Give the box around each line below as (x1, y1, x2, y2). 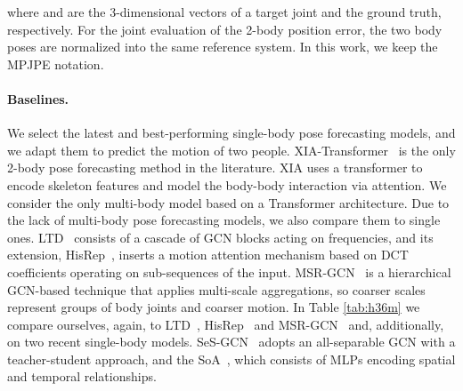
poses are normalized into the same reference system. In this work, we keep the (7, 37, 438, 56)
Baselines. (7, 89, 69, 108)
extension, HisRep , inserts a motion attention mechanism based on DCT (7, 245, 409, 264)
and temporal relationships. (7, 367, 157, 386)
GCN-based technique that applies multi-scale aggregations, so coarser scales (7, 280, 426, 299)
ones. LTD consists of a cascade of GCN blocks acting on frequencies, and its (7, 227, 434, 246)
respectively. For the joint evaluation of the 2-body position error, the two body (7, 20, 443, 38)
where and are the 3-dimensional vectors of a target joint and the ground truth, (7, 3, 442, 20)
